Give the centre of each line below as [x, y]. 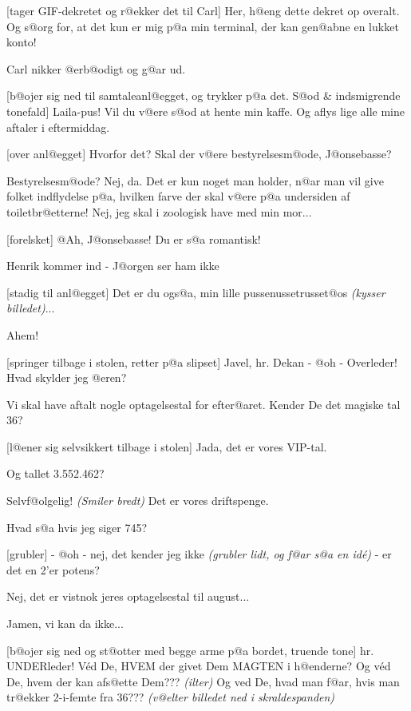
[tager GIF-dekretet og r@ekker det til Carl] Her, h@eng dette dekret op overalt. [203, 10]
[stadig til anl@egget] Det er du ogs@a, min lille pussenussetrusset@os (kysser [196, 292]
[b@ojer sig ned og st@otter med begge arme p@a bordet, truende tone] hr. [190, 650]
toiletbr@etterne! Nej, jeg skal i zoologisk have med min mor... [159, 211]
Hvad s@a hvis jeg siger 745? [77, 527]
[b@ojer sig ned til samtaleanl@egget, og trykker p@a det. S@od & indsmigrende [204, 95]
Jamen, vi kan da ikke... [65, 624]
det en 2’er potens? [53, 569]
